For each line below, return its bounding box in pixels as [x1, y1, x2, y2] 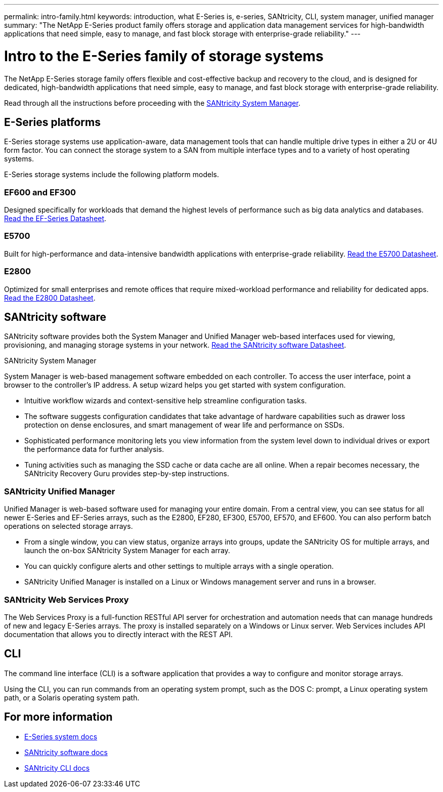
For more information [4, 711, 113, 724]
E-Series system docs [24, 732, 98, 741]
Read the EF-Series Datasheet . [4, 214, 107, 223]
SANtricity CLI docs [24, 763, 90, 772]
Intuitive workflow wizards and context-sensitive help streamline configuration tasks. [24, 396, 307, 405]
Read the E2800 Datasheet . [4, 293, 96, 302]
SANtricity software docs [24, 747, 108, 757]
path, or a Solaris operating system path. [4, 693, 140, 702]
